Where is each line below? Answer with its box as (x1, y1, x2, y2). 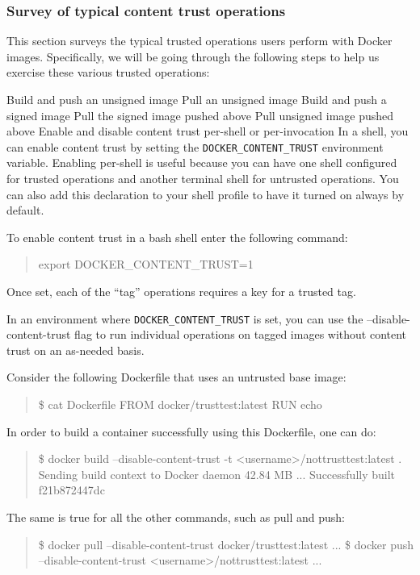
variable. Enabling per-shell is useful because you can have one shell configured (6, 154, 397, 171)
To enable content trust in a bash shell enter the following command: (6, 228, 348, 245)
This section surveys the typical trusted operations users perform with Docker (6, 32, 393, 49)
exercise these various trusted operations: (6, 64, 210, 81)
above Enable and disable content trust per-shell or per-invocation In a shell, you (6, 123, 409, 140)
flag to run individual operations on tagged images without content (74, 326, 407, 343)
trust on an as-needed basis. (6, 341, 145, 358)
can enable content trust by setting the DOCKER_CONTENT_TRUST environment (6, 138, 384, 155)
